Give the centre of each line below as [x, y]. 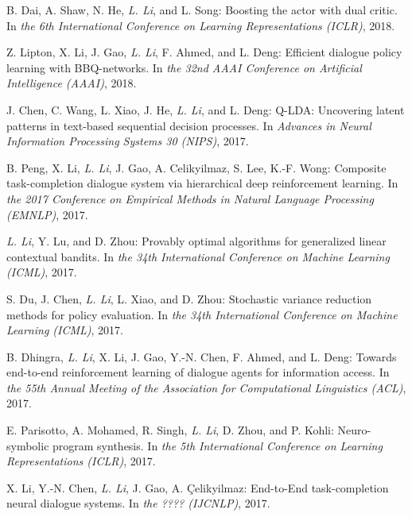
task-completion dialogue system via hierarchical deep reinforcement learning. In [202, 183]
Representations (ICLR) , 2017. [81, 461]
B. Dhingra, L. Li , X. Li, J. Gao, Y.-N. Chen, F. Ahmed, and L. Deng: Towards [202, 356]
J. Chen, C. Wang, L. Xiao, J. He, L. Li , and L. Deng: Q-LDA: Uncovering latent [206, 109]
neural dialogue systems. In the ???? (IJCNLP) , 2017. [138, 503]
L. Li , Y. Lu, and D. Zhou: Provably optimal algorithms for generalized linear [196, 241]
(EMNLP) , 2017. [47, 214]
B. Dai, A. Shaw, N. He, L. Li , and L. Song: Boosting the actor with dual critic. [202, 10]
